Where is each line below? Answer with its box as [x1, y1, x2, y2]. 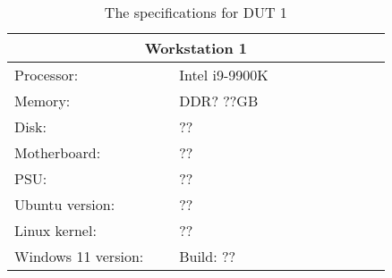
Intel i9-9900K [179, 64, 268, 85]
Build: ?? [179, 246, 236, 266]
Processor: [14, 64, 79, 85]
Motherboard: [14, 142, 101, 163]
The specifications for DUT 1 [104, 2, 287, 22]
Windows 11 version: [14, 246, 144, 266]
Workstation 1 [144, 38, 247, 58]
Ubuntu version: [14, 194, 115, 215]
